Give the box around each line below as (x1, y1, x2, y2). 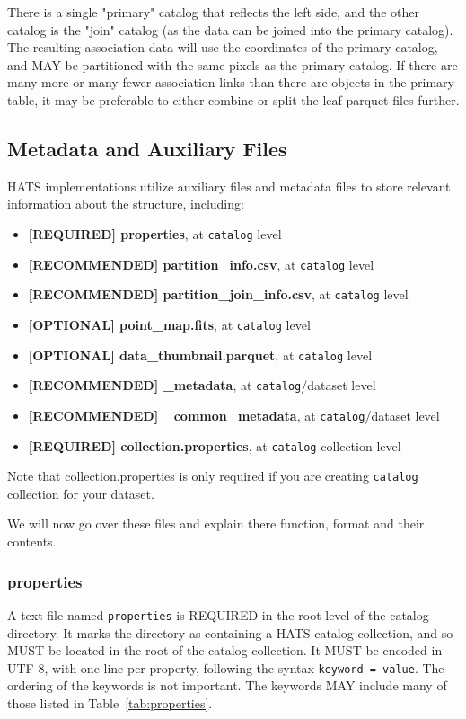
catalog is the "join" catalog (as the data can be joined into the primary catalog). (7, 20, 453, 39)
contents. (7, 532, 57, 551)
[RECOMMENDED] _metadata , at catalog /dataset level (28, 376, 376, 395)
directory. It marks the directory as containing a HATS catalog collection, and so (7, 623, 453, 642)
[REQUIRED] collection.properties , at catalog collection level (28, 436, 401, 455)
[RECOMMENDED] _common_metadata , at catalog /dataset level (28, 405, 440, 424)
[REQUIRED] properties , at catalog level (28, 224, 282, 243)
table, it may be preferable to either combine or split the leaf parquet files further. (7, 90, 460, 109)
